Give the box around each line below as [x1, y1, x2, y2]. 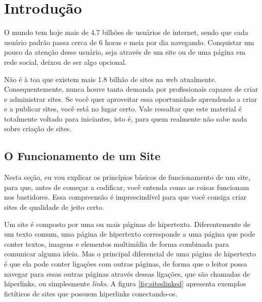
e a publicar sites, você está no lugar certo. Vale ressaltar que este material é [4, 103, 242, 114]
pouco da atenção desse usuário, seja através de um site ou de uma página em [4, 47, 245, 57]
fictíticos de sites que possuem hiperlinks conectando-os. [4, 288, 178, 298]
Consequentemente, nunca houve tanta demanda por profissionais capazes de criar [4, 84, 258, 94]
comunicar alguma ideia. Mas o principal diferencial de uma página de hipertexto [4, 248, 256, 259]
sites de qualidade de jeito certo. [4, 202, 104, 212]
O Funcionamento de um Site [4, 148, 160, 164]
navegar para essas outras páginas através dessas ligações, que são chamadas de [4, 268, 250, 279]
